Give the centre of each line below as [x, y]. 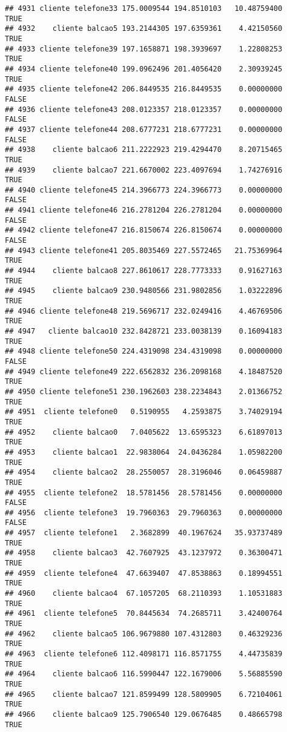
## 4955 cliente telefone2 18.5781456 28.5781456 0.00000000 [144, 493]
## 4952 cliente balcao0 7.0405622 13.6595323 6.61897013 [144, 432]
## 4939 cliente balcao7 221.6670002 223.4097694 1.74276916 [144, 170]
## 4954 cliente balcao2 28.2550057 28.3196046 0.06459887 [144, 473]
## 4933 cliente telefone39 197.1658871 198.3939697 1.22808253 [144, 49]
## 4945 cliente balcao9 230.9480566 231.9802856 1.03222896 [144, 291]
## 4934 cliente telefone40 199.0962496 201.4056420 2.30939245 [144, 69]
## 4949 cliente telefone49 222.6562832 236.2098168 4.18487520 [144, 371]
